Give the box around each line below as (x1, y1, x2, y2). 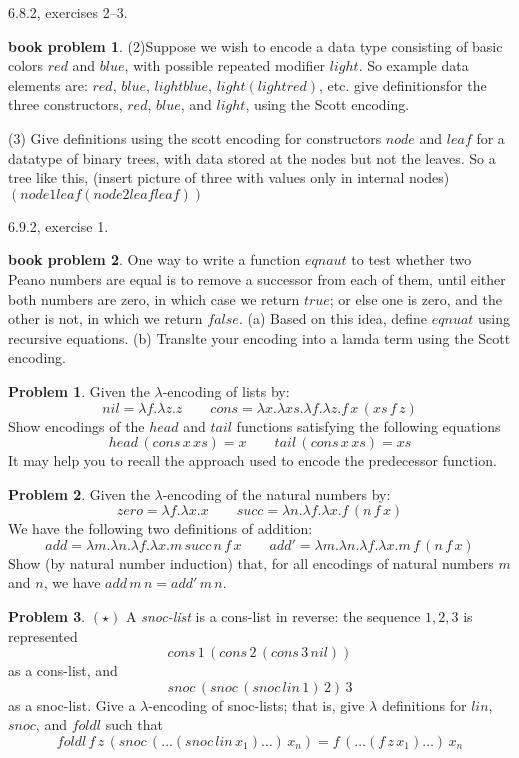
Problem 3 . (8, 606, 86, 627)
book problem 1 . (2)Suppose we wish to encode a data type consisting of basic (8, 35, 503, 56)
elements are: (8, 74, 88, 95)
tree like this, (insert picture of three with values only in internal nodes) (8, 167, 450, 188)
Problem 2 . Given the (8, 483, 150, 504)
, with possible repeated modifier (124, 55, 326, 76)
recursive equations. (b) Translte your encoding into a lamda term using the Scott (8, 327, 511, 348)
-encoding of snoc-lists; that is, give (148, 694, 365, 715)
